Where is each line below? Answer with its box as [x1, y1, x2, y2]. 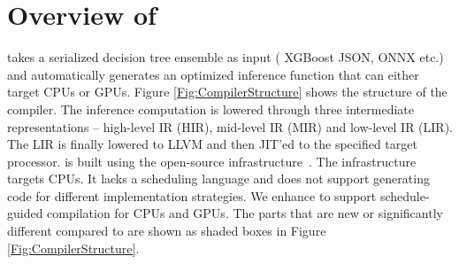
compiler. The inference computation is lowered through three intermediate [7, 99, 414, 118]
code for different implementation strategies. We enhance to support [7, 186, 377, 205]
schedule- [379, 186, 430, 205]
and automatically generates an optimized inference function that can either [7, 65, 419, 83]
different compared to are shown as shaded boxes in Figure [7, 221, 326, 240]
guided [7, 204, 43, 222]
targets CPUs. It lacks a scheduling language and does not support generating [7, 169, 430, 188]
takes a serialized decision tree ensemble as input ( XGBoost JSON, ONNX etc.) [7, 48, 444, 66]
